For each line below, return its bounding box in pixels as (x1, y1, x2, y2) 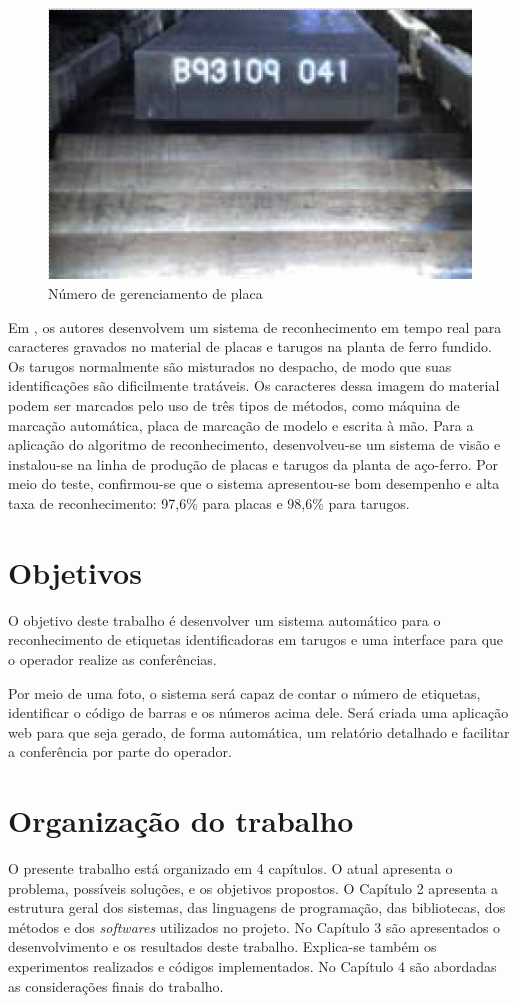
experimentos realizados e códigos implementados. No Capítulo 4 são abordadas (8, 955, 497, 976)
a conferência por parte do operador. (8, 741, 232, 762)
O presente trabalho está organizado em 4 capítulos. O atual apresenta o (8, 858, 453, 878)
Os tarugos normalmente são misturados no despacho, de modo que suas (8, 355, 452, 376)
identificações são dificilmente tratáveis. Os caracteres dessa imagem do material (8, 375, 500, 396)
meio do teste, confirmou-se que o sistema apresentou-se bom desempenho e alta (8, 473, 500, 494)
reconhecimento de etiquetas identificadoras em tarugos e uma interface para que (8, 629, 504, 650)
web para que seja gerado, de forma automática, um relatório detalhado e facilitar (8, 721, 510, 742)
